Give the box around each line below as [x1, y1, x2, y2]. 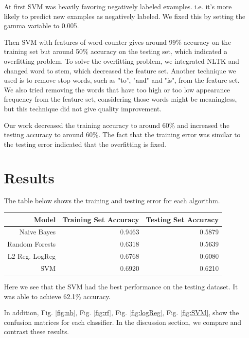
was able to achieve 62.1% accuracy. [4, 291, 111, 301]
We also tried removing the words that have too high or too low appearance [4, 84, 230, 94]
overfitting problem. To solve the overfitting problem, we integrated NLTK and [4, 55, 239, 66]
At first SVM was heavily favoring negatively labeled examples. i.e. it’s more [4, 1, 232, 11]
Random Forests [7, 239, 56, 249]
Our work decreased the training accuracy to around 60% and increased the [4, 120, 230, 130]
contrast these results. [4, 326, 69, 337]
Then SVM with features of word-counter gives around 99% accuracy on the [4, 36, 231, 47]
